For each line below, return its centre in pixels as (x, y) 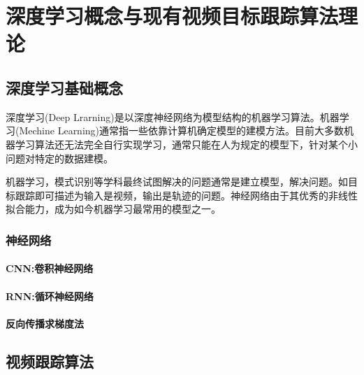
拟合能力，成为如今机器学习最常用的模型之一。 (113, 209)
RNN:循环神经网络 (50, 296)
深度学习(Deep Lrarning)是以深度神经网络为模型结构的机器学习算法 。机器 (173, 116)
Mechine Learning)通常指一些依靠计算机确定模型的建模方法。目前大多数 (182, 130)
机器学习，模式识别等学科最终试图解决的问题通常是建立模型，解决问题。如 (177, 182)
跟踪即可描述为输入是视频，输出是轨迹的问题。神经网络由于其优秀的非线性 (186, 195)
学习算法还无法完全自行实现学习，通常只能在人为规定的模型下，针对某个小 (186, 144)
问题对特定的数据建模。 (59, 158)
